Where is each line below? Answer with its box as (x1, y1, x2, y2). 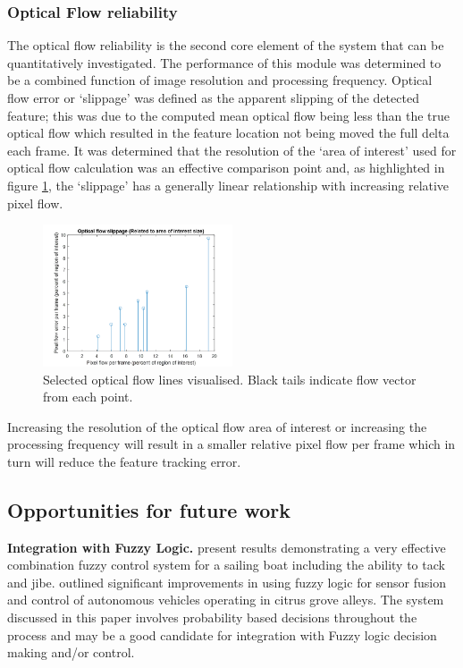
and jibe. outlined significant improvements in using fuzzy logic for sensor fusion (7, 572, 447, 591)
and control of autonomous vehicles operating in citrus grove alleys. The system (7, 590, 444, 609)
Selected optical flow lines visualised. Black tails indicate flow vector (43, 369, 417, 388)
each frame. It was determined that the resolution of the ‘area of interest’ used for (7, 140, 457, 159)
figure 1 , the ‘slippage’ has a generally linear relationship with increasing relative (7, 175, 450, 194)
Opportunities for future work (7, 495, 290, 523)
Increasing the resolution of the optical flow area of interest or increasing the (7, 417, 427, 435)
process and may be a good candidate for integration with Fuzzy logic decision (7, 625, 437, 644)
